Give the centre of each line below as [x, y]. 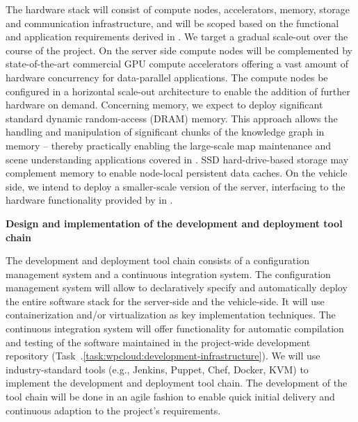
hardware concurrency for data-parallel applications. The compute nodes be [167, 77]
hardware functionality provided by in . [89, 200]
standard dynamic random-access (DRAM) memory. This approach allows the [172, 118]
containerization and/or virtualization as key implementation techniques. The [171, 315]
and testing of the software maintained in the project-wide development [158, 342]
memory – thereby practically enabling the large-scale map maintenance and [169, 145]
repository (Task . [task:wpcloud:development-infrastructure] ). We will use [163, 356]
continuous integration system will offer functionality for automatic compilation [175, 328]
